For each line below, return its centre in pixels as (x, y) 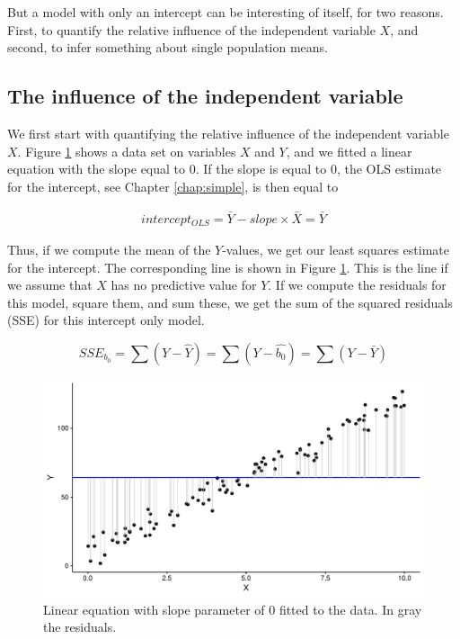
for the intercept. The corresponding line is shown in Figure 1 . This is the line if (228, 267)
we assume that (50, 285)
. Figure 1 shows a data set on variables (127, 151)
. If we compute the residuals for (357, 285)
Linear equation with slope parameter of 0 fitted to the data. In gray (233, 609)
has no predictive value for (184, 285)
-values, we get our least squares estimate (336, 250)
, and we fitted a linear (349, 151)
